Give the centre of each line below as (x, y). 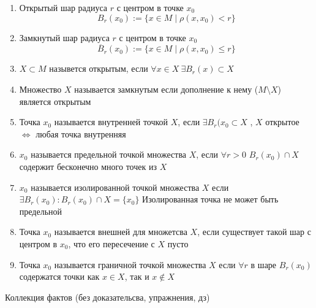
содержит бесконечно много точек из (88, 166)
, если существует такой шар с (254, 232)
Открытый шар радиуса (63, 7)
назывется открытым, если (99, 68)
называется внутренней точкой (111, 122)
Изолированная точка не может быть (210, 199)
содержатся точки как (59, 276)
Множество (40, 89)
